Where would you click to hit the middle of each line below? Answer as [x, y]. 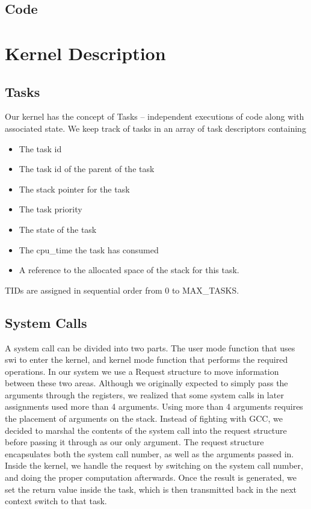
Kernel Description [85, 53]
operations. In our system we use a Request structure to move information [142, 371]
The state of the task [58, 229]
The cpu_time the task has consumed [89, 249]
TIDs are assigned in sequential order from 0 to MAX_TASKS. [122, 290]
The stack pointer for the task [74, 189]
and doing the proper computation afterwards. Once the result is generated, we [151, 477]
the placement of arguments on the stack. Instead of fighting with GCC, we [144, 418]
